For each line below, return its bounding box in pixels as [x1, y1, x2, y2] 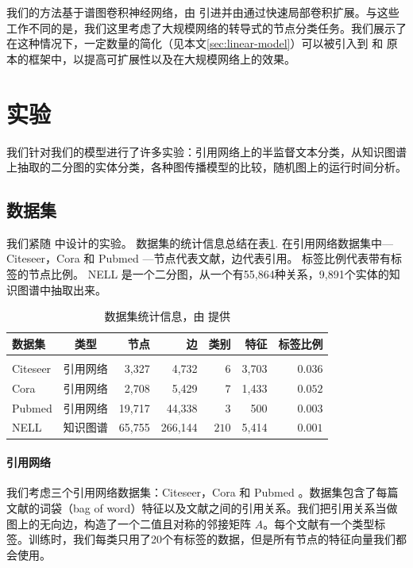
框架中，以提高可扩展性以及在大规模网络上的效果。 [28, 50, 295, 67]
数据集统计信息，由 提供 [104, 308, 231, 324]
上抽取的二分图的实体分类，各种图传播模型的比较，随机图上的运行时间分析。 [6, 159, 407, 175]
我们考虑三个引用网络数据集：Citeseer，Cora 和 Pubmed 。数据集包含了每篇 [6, 484, 399, 501]
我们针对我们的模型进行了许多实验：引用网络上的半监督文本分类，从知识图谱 [6, 143, 407, 159]
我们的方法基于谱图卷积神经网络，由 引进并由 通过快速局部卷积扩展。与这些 [6, 4, 399, 20]
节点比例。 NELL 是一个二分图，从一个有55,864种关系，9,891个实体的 [28, 266, 389, 282]
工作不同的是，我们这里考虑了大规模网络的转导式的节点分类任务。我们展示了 [6, 19, 407, 36]
